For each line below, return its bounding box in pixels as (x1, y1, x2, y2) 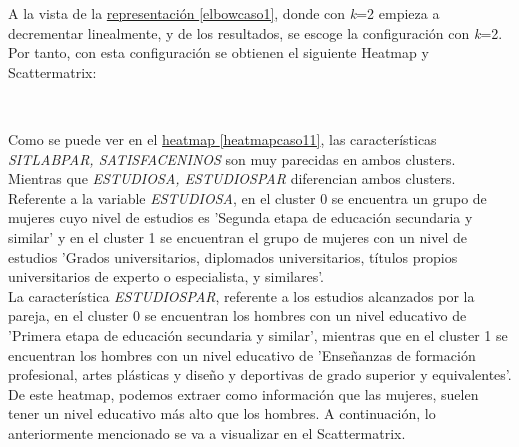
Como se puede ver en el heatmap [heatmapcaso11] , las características (8, 128, 437, 149)
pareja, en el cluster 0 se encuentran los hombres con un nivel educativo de (8, 305, 467, 326)
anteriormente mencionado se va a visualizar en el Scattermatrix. (8, 422, 406, 443)
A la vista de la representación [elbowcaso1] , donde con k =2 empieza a (8, 3, 440, 23)
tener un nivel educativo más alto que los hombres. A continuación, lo (8, 403, 436, 424)
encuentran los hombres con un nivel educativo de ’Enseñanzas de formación (8, 344, 476, 365)
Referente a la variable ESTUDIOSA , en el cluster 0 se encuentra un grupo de (8, 187, 487, 208)
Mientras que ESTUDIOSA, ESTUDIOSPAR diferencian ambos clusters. (8, 168, 456, 189)
